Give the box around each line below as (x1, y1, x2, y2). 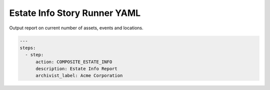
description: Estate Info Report (35, 66, 117, 72)
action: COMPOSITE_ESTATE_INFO (35, 59, 112, 65)
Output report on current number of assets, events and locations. (9, 25, 143, 31)
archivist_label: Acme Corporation (35, 73, 123, 79)
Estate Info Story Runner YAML (9, 7, 141, 18)
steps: (19, 45, 36, 51)
